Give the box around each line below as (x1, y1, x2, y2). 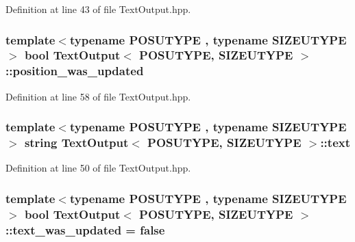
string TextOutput (24, 134, 129, 151)
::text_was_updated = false (5, 221, 165, 238)
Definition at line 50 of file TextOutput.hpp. (5, 161, 191, 175)
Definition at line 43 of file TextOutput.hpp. (5, 2, 191, 16)
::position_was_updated (5, 62, 144, 79)
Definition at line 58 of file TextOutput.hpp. (5, 89, 191, 103)
